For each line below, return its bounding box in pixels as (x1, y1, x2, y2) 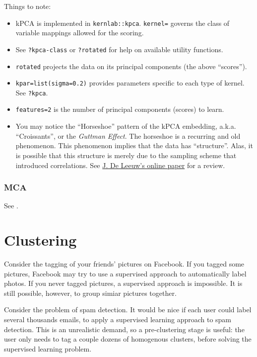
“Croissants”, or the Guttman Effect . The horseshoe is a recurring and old (15, 130, 241, 141)
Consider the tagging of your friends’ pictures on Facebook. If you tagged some (4, 259, 245, 269)
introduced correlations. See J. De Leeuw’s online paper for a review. (15, 160, 225, 170)
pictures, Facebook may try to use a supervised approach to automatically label (4, 268, 247, 278)
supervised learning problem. (4, 343, 92, 354)
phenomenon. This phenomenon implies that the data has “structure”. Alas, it (15, 140, 253, 151)
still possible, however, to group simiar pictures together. (4, 287, 177, 298)
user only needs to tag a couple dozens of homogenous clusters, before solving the (4, 334, 252, 344)
